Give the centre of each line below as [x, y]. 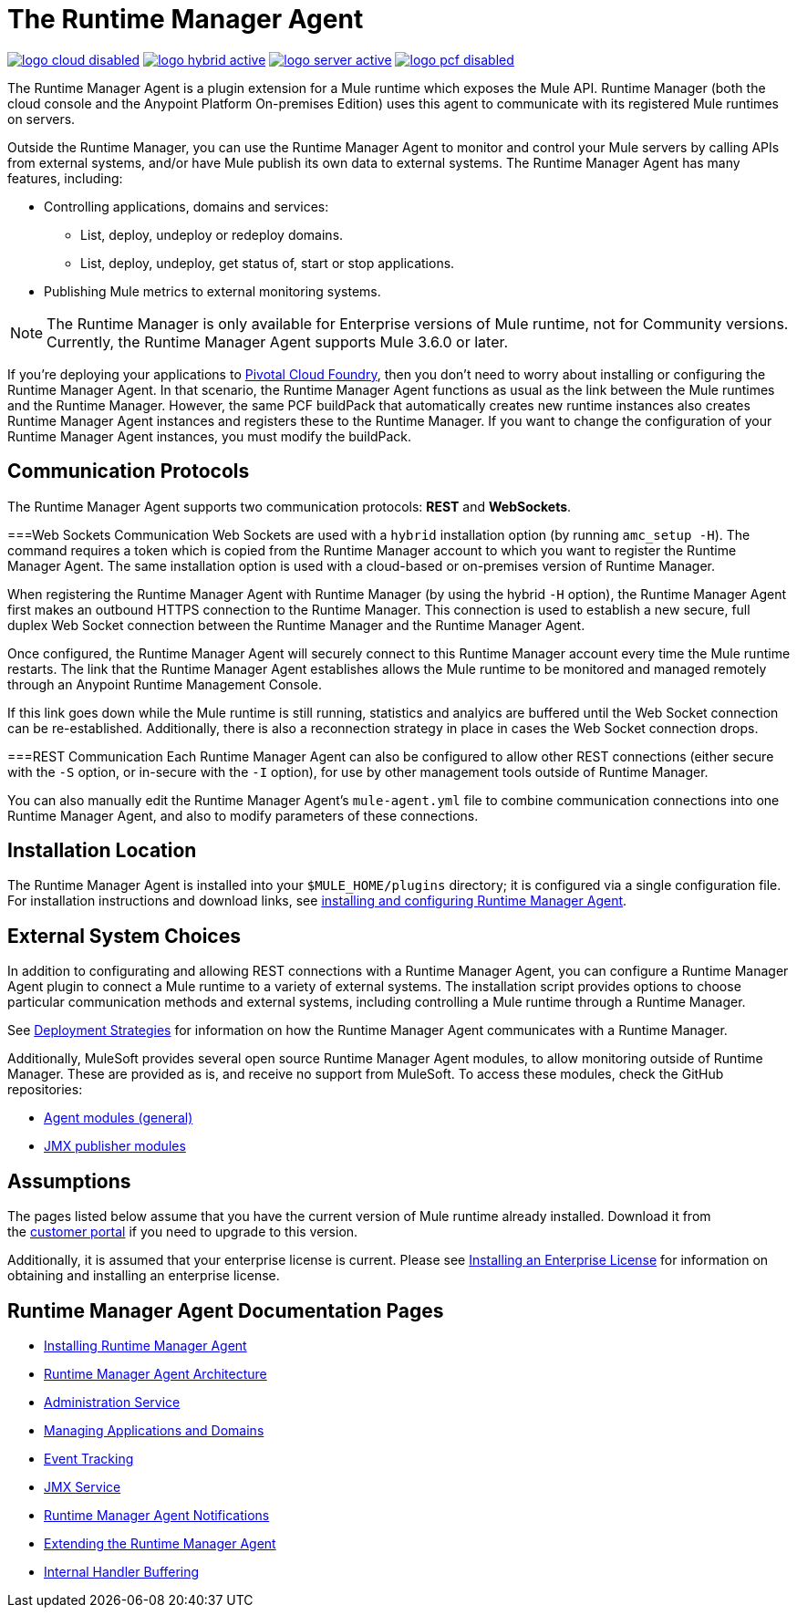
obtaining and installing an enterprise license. [144, 1276]
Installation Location [102, 851]
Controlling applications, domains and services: [186, 206]
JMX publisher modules [115, 1146]
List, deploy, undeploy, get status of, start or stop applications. [268, 263]
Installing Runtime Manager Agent [145, 1345]
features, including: [65, 178]
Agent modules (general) [119, 1118]
